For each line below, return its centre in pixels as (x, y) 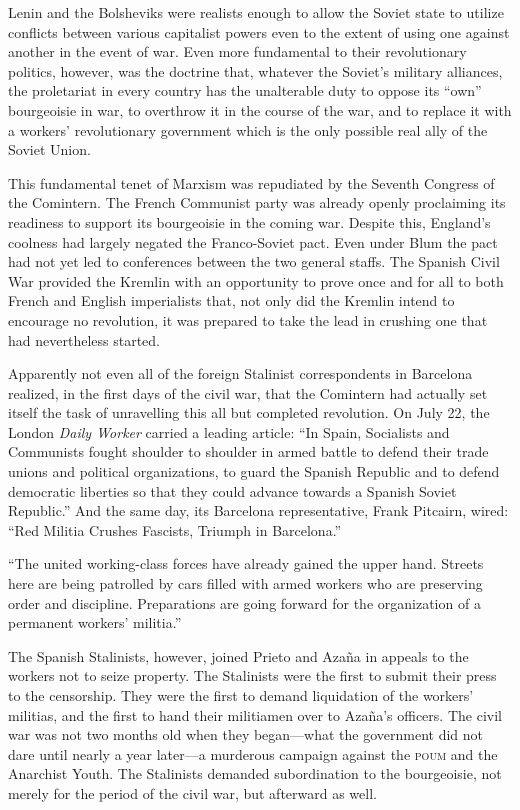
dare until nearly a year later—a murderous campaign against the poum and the (253, 753)
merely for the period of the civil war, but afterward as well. (192, 792)
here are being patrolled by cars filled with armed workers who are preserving (245, 583)
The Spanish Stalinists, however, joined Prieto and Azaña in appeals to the (238, 655)
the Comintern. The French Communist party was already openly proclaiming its (257, 202)
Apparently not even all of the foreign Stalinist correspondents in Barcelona (240, 373)
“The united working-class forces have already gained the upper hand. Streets (246, 563)
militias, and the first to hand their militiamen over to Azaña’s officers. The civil (255, 714)
